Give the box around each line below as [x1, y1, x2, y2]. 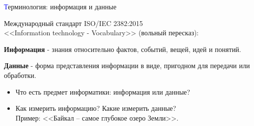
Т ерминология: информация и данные [4, 1, 116, 11]
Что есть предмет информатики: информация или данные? [15, 86, 190, 97]
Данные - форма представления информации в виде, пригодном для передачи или [4, 60, 250, 71]
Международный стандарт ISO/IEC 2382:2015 [4, 18, 143, 28]
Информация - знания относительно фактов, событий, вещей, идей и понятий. [4, 44, 241, 54]
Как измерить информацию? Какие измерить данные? [15, 103, 176, 113]
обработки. [4, 70, 36, 80]
